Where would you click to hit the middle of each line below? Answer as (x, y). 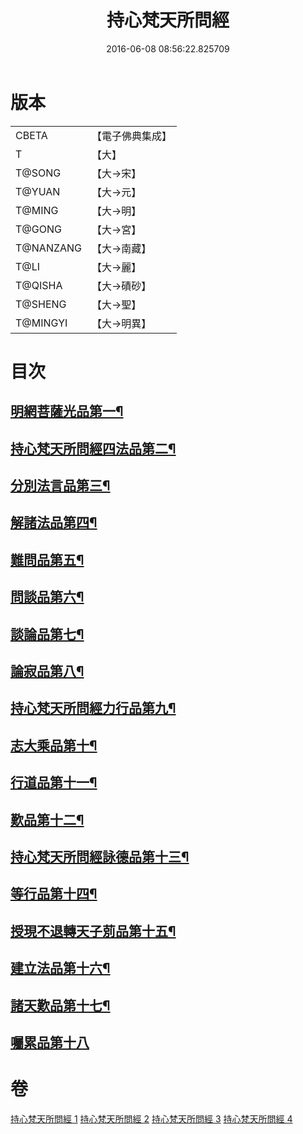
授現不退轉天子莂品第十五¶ (93, 931)
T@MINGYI (41, 323)
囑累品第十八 (50, 1042)
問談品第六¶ (47, 597)
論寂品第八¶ (47, 671)
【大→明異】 (121, 323)
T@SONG (38, 173)
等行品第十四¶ (54, 894)
